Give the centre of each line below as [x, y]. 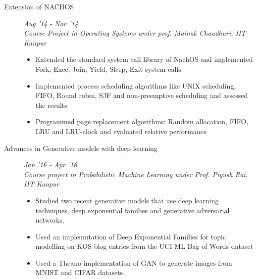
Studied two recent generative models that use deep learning [127, 200]
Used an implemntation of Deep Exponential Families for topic [131, 236]
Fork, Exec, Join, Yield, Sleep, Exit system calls [108, 69]
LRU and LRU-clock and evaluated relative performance [121, 131]
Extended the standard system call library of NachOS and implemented [144, 59]
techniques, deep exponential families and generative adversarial [132, 210]
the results [51, 105]
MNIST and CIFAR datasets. [80, 272]
